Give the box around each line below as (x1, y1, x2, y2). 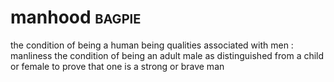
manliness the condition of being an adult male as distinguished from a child (10, 49, 325, 61)
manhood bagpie (10, 6, 142, 29)
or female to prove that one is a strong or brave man (10, 60, 225, 72)
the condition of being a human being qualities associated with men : (10, 39, 294, 51)
